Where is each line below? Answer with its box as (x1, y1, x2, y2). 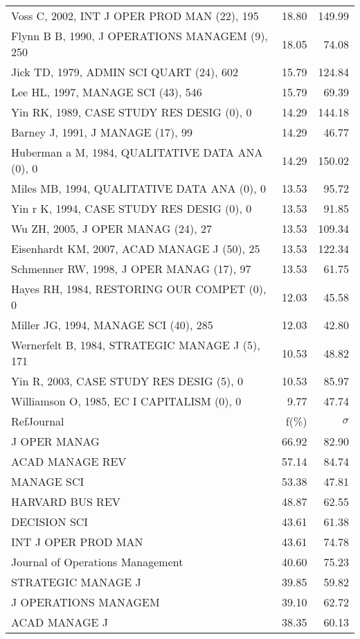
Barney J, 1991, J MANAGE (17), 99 (11, 124, 192, 140)
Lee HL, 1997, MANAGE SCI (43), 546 (11, 84, 202, 100)
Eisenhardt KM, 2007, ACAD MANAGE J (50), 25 (11, 240, 260, 256)
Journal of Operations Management (11, 554, 183, 570)
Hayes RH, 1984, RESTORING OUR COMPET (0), (11, 281, 267, 297)
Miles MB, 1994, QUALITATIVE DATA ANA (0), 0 (11, 180, 267, 196)
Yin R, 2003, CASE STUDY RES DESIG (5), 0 (11, 373, 244, 389)
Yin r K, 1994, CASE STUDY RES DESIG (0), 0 (11, 200, 252, 216)
